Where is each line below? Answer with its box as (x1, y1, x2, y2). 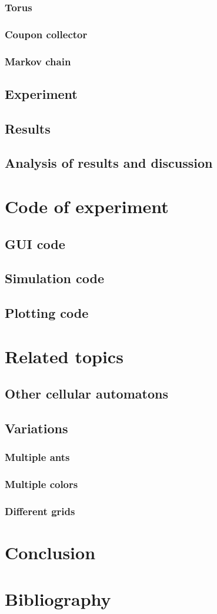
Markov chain (5, 54, 71, 68)
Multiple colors (5, 477, 78, 492)
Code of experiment (5, 194, 169, 218)
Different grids (5, 504, 75, 519)
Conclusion (5, 540, 96, 565)
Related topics (5, 344, 123, 368)
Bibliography (5, 586, 111, 610)
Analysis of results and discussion (5, 154, 213, 172)
